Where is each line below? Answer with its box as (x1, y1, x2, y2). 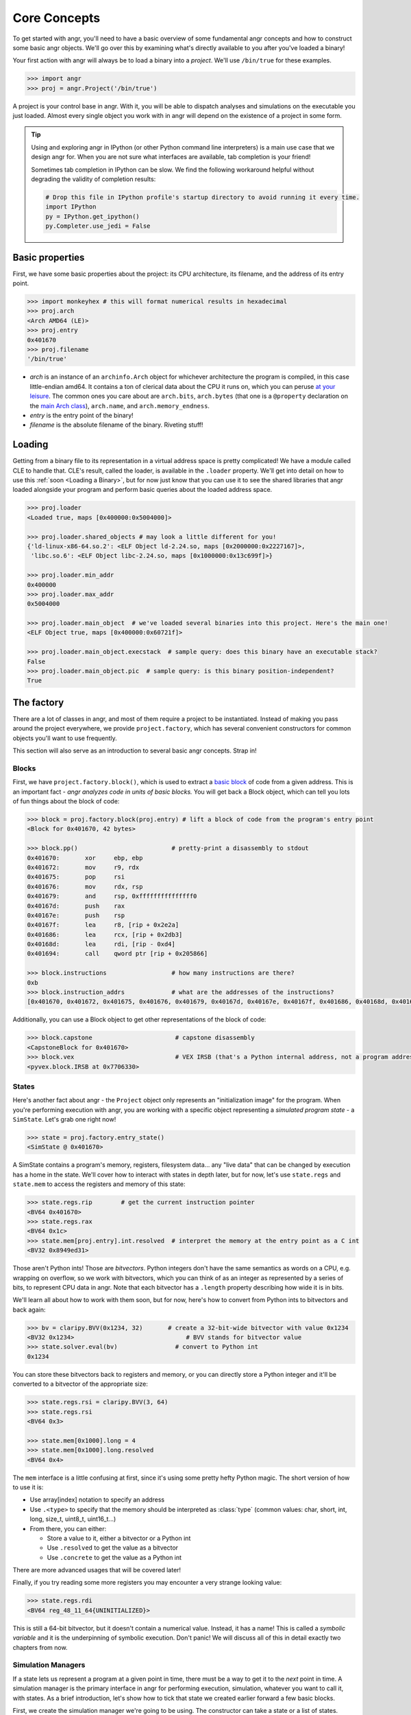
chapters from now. (12, 1643, 68, 1651)
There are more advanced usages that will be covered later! (12, 1566, 182, 1574)
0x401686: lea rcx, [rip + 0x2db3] (27, 930, 183, 938)
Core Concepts (12, 10, 101, 25)
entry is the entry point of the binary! (29, 411, 134, 419)
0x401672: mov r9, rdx (27, 863, 140, 871)
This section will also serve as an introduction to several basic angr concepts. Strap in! (12, 746, 257, 755)
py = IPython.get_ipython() (45, 213, 140, 220)
